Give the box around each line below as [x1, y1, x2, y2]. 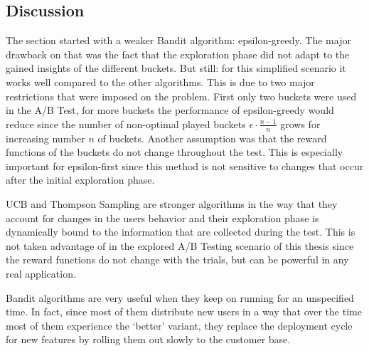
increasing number [6, 130, 85, 145]
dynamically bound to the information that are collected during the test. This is [6, 224, 355, 239]
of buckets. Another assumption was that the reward [97, 130, 327, 145]
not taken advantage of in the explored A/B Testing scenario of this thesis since [6, 238, 354, 253]
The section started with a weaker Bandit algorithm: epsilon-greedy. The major [6, 33, 351, 48]
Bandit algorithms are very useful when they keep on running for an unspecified [6, 290, 354, 305]
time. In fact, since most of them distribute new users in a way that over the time [6, 304, 362, 319]
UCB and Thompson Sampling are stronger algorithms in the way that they [6, 196, 338, 211]
